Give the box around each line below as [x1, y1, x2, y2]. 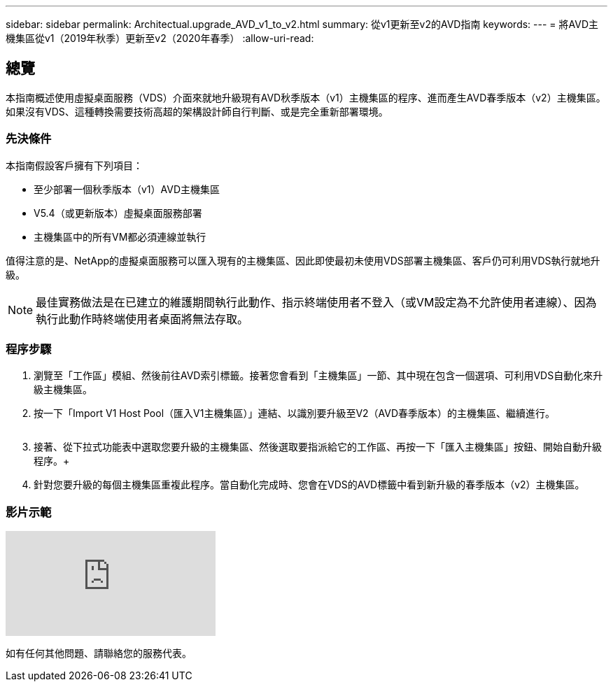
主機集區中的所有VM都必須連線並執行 [34, 230, 206, 243]
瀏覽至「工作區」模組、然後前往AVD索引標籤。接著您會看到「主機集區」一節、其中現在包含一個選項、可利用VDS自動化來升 [34, 369, 603, 382]
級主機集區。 [34, 383, 92, 396]
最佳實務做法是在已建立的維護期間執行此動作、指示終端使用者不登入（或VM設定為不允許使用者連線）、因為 [36, 295, 597, 309]
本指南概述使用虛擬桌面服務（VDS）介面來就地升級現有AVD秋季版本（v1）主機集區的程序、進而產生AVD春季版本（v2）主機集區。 [6, 91, 606, 104]
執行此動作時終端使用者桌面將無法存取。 [36, 311, 249, 326]
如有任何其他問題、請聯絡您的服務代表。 [6, 647, 192, 660]
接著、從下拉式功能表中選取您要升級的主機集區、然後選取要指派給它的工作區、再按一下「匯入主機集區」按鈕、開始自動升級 [34, 441, 602, 453]
